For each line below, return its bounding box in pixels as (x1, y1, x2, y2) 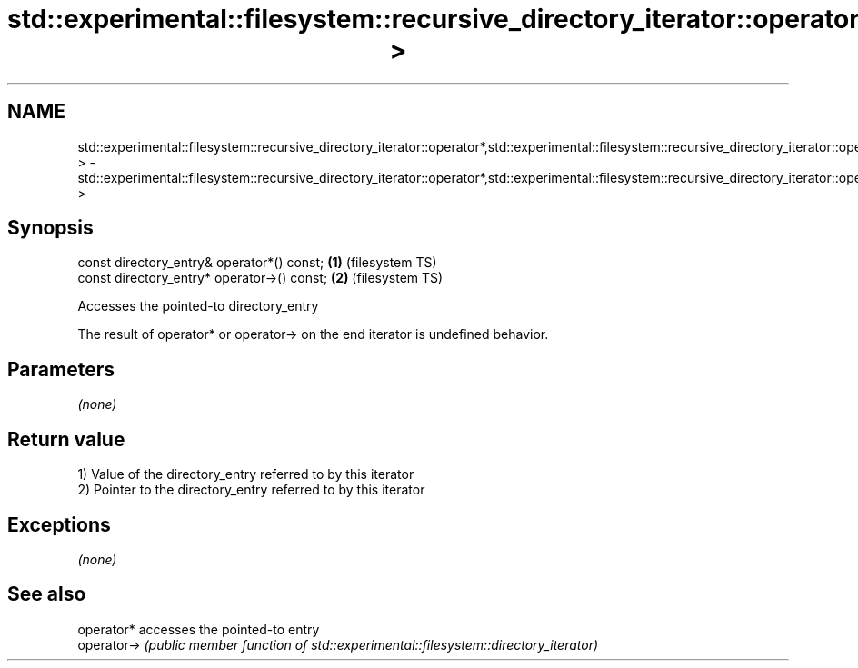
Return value (7, 427, 125, 451)
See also (7, 583, 86, 606)
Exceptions (7, 513, 111, 536)
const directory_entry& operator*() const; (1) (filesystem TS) (77, 254, 437, 271)
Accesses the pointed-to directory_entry (77, 298, 319, 314)
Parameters (7, 357, 115, 381)
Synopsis (7, 216, 94, 240)
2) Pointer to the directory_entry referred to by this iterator (77, 482, 425, 498)
